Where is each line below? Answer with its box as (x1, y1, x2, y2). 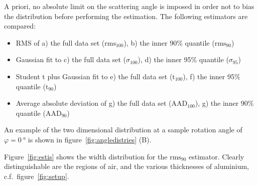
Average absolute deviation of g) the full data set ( (16, 98, 172, 108)
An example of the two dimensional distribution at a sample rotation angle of (4, 124, 242, 135)
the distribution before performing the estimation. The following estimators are (4, 11, 248, 21)
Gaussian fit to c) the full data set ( (16, 54, 126, 65)
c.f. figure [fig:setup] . (4, 170, 69, 181)
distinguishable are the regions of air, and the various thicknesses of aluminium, (4, 161, 249, 171)
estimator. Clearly (189, 151, 244, 161)
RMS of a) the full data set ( (16, 37, 105, 48)
